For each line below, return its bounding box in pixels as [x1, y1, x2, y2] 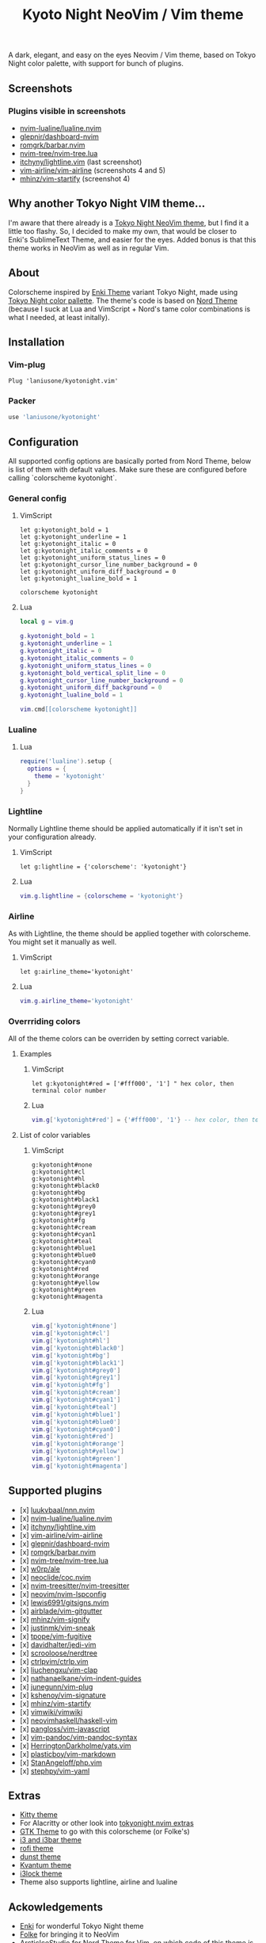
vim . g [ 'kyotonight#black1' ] [31, 1359, 124, 1367]
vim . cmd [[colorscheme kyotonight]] [19, 705, 138, 714]
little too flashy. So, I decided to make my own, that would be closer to [8, 226, 237, 235]
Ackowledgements [8, 1900, 103, 1914]
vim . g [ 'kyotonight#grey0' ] [31, 1366, 121, 1374]
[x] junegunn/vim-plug [19, 1682, 93, 1691]
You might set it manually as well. [8, 937, 117, 947]
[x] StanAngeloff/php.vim [19, 1758, 103, 1767]
